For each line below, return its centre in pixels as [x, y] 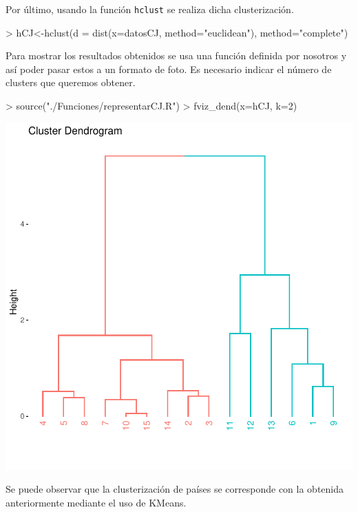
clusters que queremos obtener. [71, 82]
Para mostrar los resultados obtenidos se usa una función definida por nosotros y [176, 55]
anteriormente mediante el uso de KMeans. [96, 502]
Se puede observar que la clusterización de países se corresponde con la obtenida [175, 489]
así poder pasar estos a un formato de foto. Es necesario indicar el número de [169, 69]
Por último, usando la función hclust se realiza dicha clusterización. [150, 9]
